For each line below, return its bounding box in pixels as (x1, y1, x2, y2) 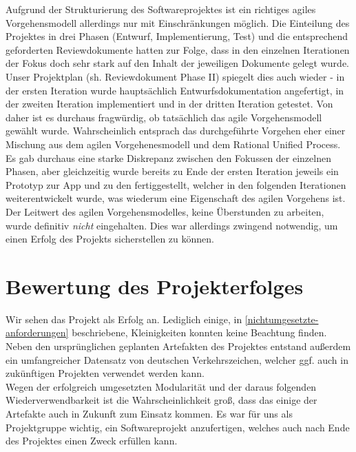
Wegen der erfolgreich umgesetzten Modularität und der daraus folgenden (6, 379, 317, 393)
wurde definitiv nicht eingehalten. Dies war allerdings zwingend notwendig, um (6, 218, 338, 232)
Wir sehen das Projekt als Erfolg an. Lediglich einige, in (6, 311, 242, 326)
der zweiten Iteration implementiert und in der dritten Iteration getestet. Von (6, 96, 333, 111)
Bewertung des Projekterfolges (6, 271, 304, 300)
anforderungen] (6, 325, 69, 340)
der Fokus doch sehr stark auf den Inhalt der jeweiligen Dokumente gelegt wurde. (6, 56, 349, 70)
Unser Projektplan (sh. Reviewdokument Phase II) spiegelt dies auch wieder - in (6, 69, 345, 83)
